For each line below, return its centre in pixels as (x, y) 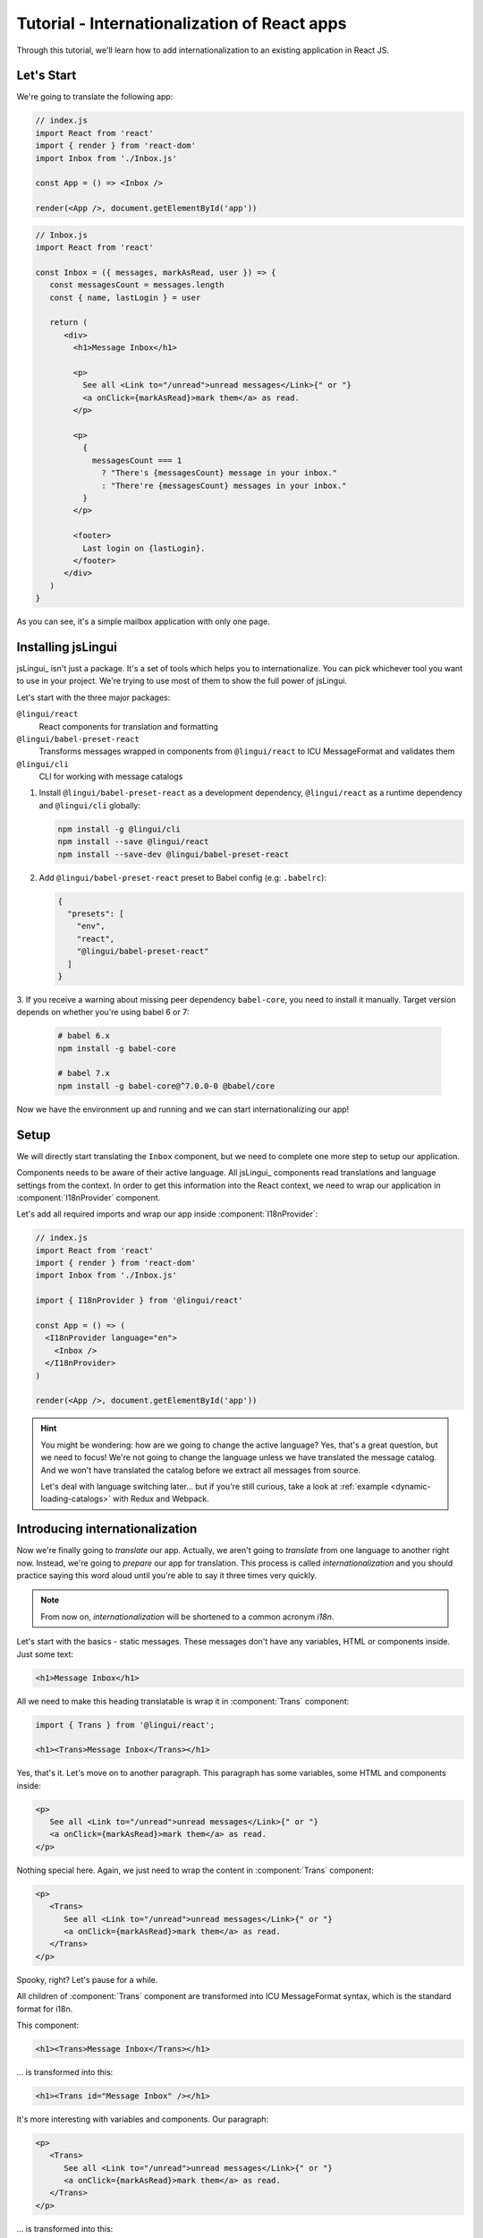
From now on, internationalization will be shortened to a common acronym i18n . (187, 1617)
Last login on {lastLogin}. (144, 548)
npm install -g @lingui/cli (119, 829)
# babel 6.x (84, 1036)
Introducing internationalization (107, 1529)
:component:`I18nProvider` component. (89, 1197)
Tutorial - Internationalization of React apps (182, 23)
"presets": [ (96, 914)
